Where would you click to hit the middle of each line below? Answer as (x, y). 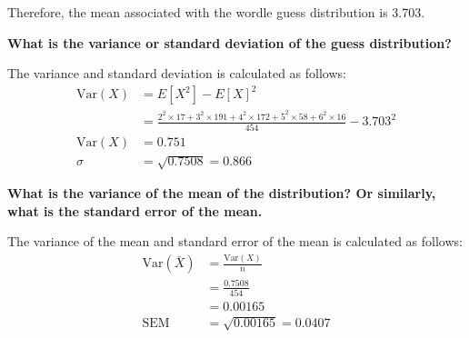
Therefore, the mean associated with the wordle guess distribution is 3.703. (216, 12)
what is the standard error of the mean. (135, 210)
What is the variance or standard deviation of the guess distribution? (230, 42)
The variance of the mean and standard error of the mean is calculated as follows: (235, 241)
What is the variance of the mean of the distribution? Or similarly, (222, 193)
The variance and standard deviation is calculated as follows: (177, 73)
